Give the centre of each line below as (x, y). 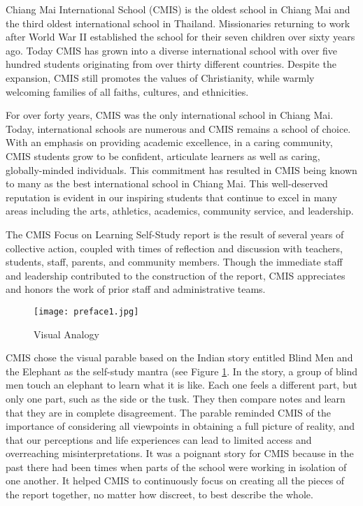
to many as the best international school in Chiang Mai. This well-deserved (167, 183)
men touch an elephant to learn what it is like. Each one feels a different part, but (181, 385)
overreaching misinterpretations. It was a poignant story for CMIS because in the (180, 453)
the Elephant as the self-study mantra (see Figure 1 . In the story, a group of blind (182, 371)
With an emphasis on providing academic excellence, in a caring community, (169, 142)
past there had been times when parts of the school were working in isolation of (176, 467)
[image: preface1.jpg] (86, 311)
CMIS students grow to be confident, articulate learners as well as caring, (163, 156)
